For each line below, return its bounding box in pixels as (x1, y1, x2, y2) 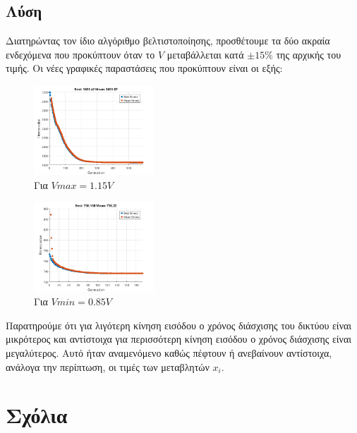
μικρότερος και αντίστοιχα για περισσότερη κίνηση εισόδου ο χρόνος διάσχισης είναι (6, 331, 351, 346)
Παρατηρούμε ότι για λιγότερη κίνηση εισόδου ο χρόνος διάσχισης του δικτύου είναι (6, 317, 352, 332)
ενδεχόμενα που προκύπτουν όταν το (6, 47, 155, 61)
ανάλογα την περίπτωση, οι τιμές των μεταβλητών (6, 359, 210, 374)
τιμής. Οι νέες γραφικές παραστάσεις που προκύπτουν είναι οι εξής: (6, 61, 283, 75)
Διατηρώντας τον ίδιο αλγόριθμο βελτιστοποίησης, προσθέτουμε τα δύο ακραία (6, 33, 330, 48)
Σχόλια (6, 401, 68, 429)
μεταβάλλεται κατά (167, 47, 244, 61)
